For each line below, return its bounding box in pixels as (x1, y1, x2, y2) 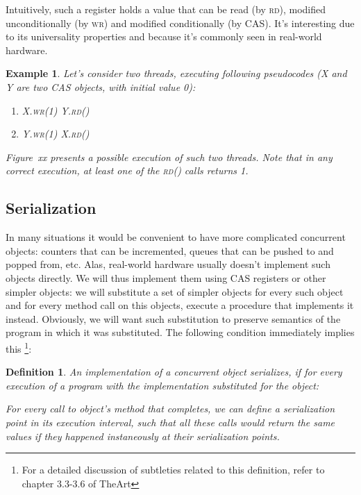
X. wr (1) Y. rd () (22, 103, 90, 117)
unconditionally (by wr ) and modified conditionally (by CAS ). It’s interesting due (6, 15, 355, 30)
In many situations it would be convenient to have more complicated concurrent (6, 230, 346, 244)
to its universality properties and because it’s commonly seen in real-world (6, 29, 322, 44)
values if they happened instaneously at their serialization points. (6, 428, 280, 443)
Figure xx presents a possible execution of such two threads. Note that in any (6, 149, 333, 164)
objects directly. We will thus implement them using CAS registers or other (6, 270, 326, 285)
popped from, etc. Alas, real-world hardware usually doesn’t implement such (6, 257, 330, 271)
